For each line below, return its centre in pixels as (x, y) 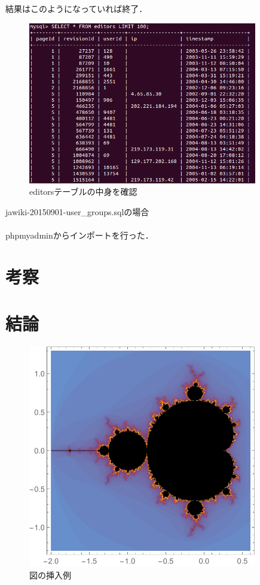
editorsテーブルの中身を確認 (83, 192)
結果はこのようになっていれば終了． (77, 8)
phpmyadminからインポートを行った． (79, 235)
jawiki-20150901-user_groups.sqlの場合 (77, 211)
